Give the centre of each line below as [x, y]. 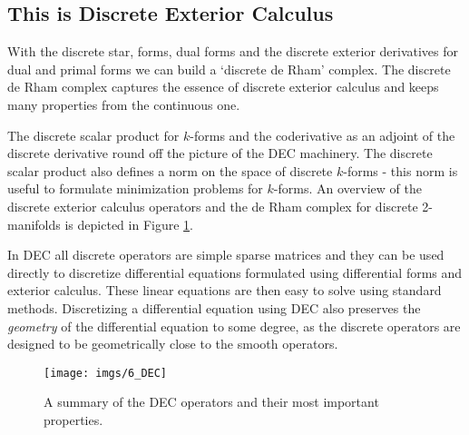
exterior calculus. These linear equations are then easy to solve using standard [225, 290]
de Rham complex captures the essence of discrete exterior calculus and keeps [223, 87]
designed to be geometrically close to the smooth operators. [173, 344]
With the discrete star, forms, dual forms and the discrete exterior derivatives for [233, 51]
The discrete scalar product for [93, 135]
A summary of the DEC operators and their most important [211, 402]
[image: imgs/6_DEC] [106, 373]
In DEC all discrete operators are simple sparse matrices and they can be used [226, 255]
